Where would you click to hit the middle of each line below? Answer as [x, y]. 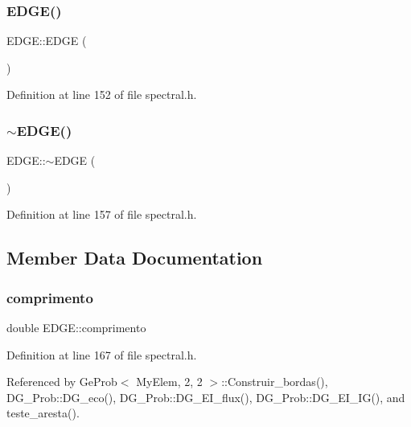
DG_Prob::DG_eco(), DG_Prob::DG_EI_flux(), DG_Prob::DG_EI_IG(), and [206, 397]
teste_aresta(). [43, 413]
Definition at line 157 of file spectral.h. [102, 214]
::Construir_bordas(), [275, 382]
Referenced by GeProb [62, 382]
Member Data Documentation [135, 258]
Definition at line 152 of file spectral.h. [102, 94]
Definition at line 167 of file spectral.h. [102, 354]
